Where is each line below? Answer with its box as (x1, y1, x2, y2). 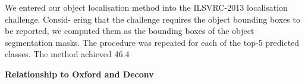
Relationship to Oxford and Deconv (5, 67, 154, 80)
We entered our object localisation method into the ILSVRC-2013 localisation (5, 1, 288, 13)
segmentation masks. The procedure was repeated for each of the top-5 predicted (5, 36, 300, 48)
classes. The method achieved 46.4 (5, 48, 130, 60)
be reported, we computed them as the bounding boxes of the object (5, 24, 254, 37)
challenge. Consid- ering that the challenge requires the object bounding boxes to (5, 13, 300, 25)
